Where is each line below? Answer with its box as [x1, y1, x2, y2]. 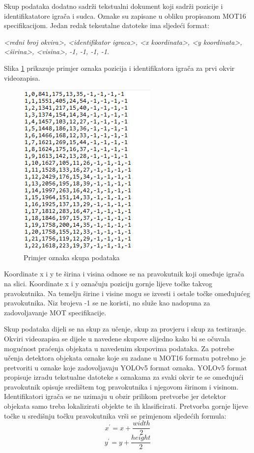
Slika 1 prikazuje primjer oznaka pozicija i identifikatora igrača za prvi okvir [4, 62, 235, 73]
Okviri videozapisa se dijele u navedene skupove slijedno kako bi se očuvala [4, 333, 230, 343]
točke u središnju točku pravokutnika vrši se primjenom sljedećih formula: [4, 410, 226, 421]
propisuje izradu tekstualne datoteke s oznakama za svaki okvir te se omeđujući [4, 372, 244, 382]
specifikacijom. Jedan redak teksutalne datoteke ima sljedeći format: [4, 20, 209, 30]
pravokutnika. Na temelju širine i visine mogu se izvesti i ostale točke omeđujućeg [4, 288, 250, 298]
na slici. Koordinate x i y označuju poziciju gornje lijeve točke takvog [4, 278, 213, 288]
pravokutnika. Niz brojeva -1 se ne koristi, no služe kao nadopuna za [4, 298, 210, 308]
